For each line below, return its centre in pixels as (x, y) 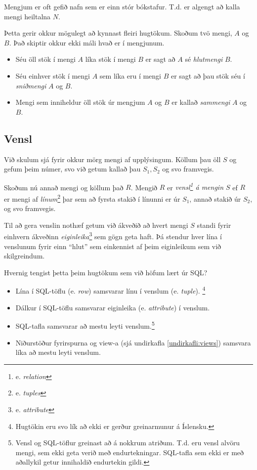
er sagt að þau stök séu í (208, 75)
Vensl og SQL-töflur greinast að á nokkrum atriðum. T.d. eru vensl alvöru (128, 443)
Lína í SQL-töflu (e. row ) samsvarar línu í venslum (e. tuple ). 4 (110, 290)
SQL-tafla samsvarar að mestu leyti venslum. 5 (85, 325)
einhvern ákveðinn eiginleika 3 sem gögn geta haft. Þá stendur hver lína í (113, 236)
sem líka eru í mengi (130, 75)
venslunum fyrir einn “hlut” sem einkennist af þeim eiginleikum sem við (113, 246)
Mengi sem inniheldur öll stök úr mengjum (80, 102)
